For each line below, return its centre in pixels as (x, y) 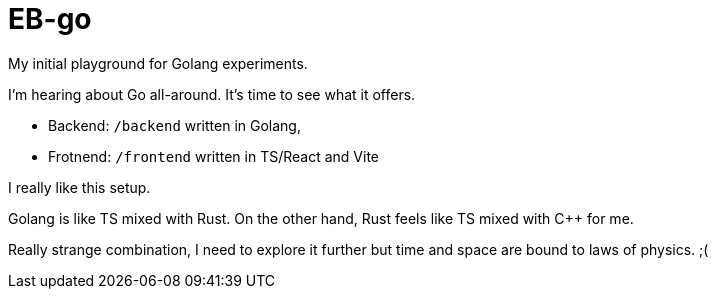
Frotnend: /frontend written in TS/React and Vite (214, 156)
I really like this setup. (79, 187)
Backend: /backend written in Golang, (174, 125)
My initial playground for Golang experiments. (158, 63)
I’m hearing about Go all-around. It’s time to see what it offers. (212, 94)
